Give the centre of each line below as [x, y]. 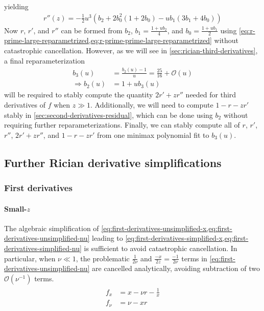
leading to [107, 238]
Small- [16, 208]
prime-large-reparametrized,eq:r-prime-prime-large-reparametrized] [108, 40]
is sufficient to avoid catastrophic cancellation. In [161, 248]
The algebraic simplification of [52, 228]
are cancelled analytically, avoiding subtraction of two [176, 268]
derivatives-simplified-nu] [43, 248]
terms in [194, 258]
